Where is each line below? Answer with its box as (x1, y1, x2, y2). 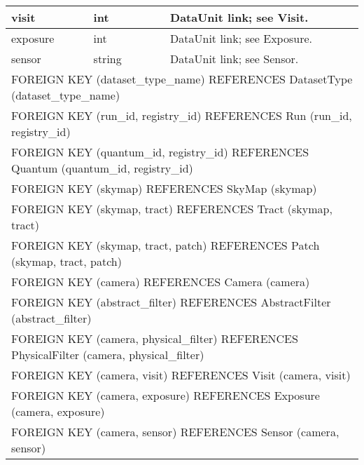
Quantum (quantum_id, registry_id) (11, 160, 193, 176)
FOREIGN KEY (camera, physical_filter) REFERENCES (11, 330, 298, 346)
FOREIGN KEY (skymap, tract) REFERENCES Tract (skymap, (11, 201, 332, 217)
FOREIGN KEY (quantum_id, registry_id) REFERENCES (11, 144, 309, 160)
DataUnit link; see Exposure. (170, 30, 312, 46)
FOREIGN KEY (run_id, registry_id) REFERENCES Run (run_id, (11, 107, 352, 123)
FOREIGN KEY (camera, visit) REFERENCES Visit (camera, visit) (11, 367, 351, 383)
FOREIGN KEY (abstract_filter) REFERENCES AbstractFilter (11, 294, 331, 310)
